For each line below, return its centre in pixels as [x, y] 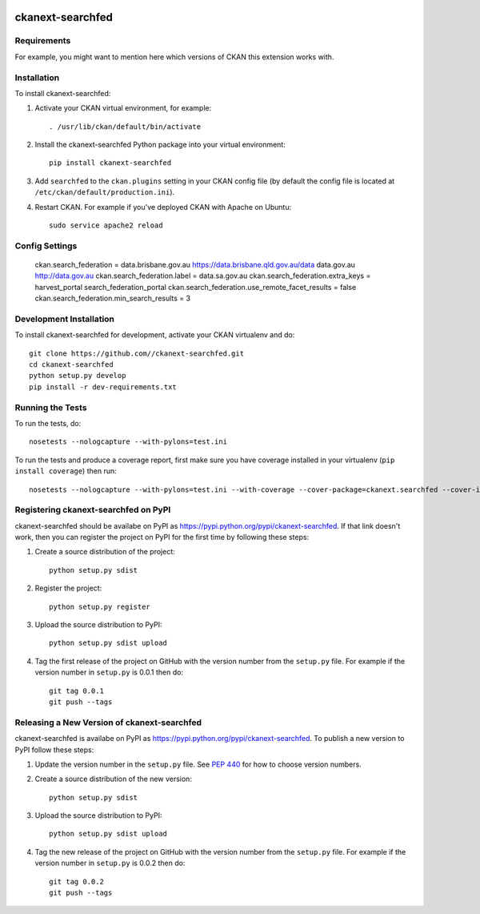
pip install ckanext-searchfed [110, 163]
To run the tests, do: [48, 423]
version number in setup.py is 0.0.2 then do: [110, 863]
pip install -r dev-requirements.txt [103, 387]
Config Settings [46, 246]
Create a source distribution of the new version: [113, 779]
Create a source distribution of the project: [105, 552]
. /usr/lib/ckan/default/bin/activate [125, 127]
